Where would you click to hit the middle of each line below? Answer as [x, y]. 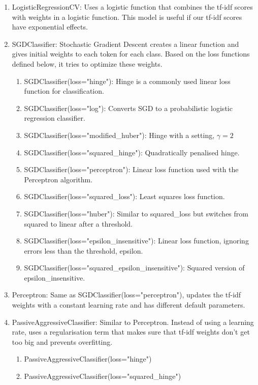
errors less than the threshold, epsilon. [84, 250]
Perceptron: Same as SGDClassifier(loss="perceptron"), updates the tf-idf [126, 295]
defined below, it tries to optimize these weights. [87, 63]
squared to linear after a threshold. [78, 223]
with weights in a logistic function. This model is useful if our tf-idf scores [127, 17]
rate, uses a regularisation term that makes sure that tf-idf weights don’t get [131, 332]
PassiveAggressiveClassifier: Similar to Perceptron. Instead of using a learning [133, 322]
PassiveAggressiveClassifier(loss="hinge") [88, 359]
